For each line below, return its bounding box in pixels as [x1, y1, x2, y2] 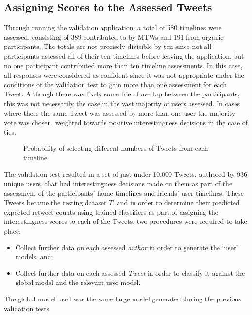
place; [4, 226, 21, 236]
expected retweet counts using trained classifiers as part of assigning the [4, 206, 218, 217]
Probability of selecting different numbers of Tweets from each [23, 143, 208, 153]
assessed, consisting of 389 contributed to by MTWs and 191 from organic [4, 31, 224, 42]
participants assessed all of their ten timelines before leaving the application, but [4, 50, 244, 61]
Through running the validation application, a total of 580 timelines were [4, 22, 222, 32]
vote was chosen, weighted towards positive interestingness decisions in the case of [4, 117, 248, 127]
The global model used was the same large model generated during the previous [4, 294, 241, 304]
